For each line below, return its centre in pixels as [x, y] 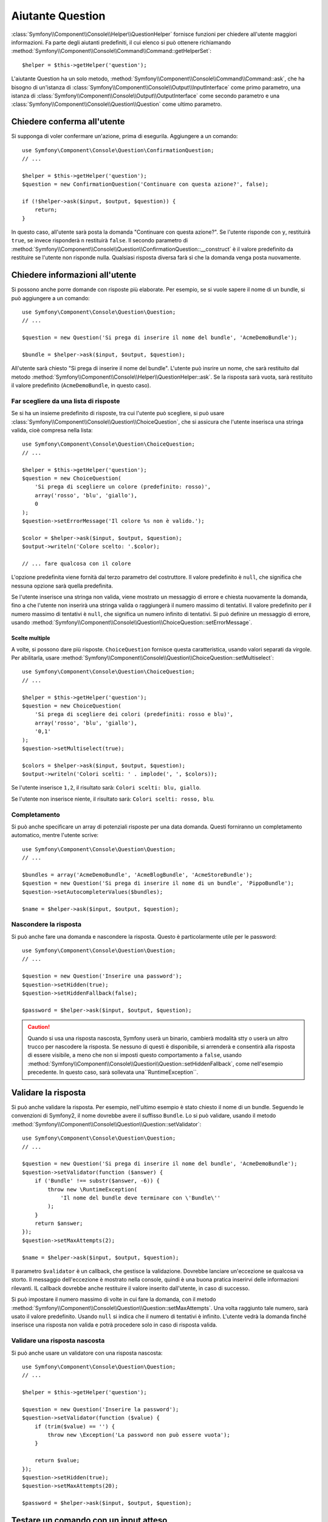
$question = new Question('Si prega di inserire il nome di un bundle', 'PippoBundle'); [158, 883]
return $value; [57, 1461]
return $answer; [59, 1223]
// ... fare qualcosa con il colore [77, 563]
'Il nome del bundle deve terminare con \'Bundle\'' [141, 1198]
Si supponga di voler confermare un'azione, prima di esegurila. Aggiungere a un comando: [125, 136]
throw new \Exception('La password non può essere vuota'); [139, 1435]
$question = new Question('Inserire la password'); [101, 1409]
